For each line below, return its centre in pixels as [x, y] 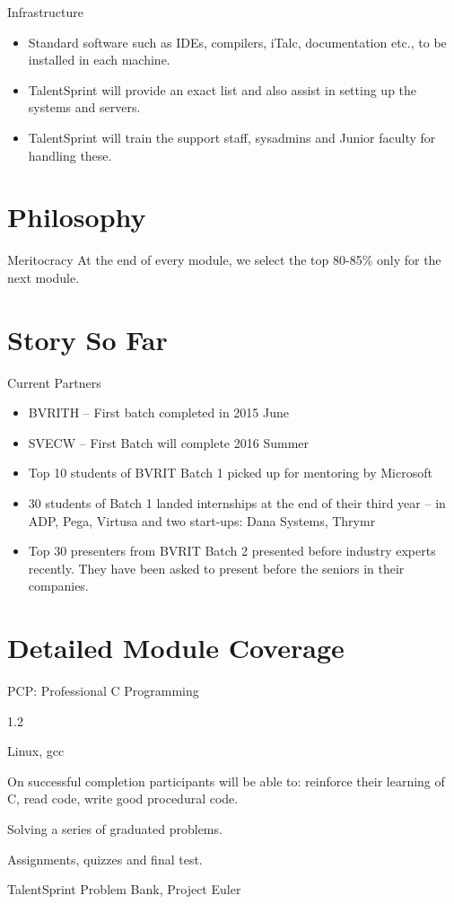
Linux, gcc [36, 751]
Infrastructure [45, 12]
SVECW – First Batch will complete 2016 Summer [169, 442]
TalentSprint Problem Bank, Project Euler [124, 889]
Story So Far [87, 339]
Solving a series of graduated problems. [115, 829]
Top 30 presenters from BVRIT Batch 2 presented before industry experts [232, 551]
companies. [58, 586]
